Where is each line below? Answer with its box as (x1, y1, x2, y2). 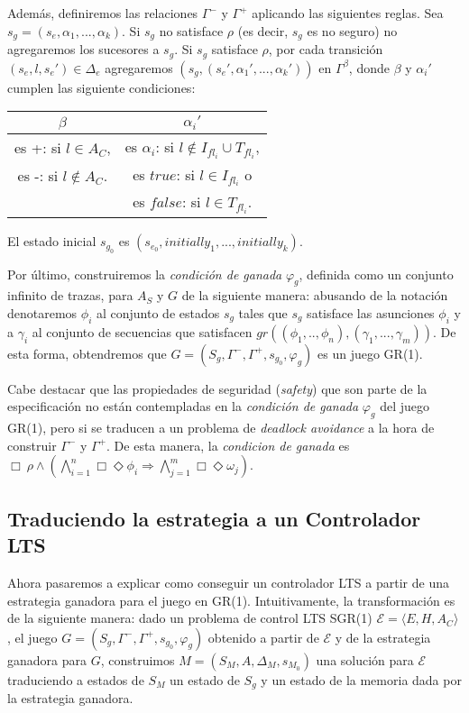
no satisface (159, 21, 224, 40)
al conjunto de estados (96, 303, 220, 322)
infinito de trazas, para (7, 286, 133, 305)
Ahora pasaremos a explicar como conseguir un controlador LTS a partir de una (7, 572, 449, 591)
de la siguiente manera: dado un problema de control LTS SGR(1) (7, 608, 372, 627)
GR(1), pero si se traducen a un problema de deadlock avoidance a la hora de (7, 418, 435, 437)
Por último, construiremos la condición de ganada (7, 264, 282, 283)
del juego (380, 397, 429, 416)
